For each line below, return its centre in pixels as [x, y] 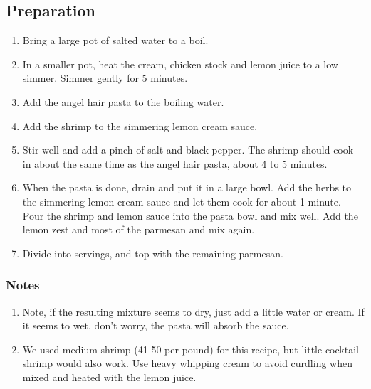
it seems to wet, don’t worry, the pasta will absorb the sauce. [156, 325]
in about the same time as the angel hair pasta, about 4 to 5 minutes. [175, 163]
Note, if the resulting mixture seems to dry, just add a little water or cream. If [193, 311]
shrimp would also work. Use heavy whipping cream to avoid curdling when [187, 363]
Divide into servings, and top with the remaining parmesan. [153, 253]
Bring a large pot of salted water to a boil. [115, 40]
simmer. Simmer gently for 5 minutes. [105, 78]
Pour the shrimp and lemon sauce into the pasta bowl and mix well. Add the [190, 215]
